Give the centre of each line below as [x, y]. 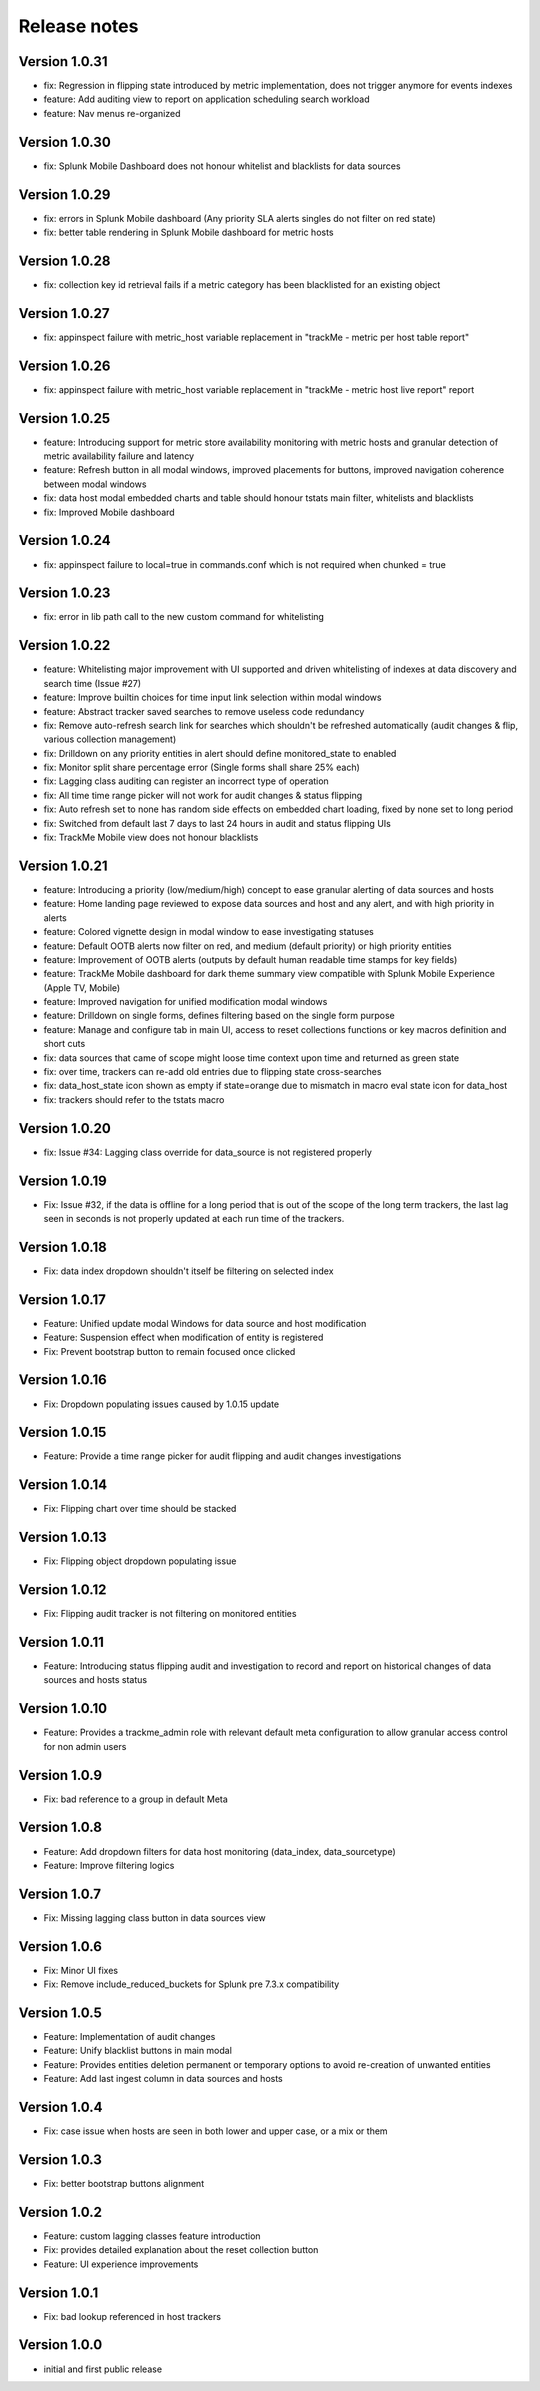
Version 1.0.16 [62, 1380]
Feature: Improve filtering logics [109, 1865]
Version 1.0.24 [64, 540]
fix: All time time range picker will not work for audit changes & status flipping [203, 795]
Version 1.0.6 [60, 1946]
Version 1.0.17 [62, 1299]
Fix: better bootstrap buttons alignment [124, 2184]
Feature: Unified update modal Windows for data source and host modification [205, 1323]
